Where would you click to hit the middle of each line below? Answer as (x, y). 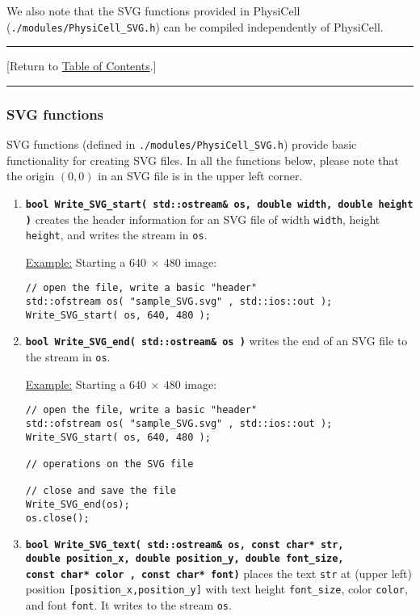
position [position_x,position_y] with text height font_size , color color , (216, 589)
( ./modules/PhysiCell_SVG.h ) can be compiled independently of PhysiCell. (195, 26)
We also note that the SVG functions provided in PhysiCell (153, 11)
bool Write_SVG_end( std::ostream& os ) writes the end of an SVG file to (216, 341)
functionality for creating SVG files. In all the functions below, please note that (203, 160)
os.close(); (57, 518)
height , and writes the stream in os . (116, 235)
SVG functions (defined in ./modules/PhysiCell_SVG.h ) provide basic (182, 144)
